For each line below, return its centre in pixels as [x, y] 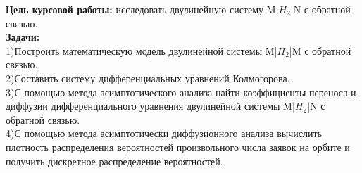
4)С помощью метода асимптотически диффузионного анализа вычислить [164, 133]
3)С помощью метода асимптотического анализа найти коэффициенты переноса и [181, 92]
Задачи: [23, 37]
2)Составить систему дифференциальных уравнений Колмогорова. [148, 78]
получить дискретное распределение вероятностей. [114, 161]
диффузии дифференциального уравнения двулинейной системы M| [150, 106]
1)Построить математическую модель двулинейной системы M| [142, 50]
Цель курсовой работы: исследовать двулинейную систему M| [142, 9]
